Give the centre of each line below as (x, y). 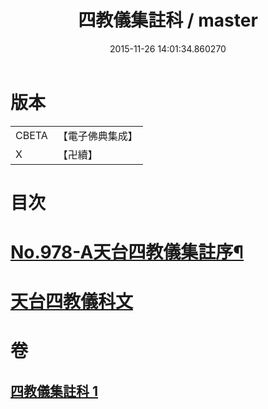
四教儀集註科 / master (168, 20)
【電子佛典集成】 (97, 136)
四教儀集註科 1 (54, 391)
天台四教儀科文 (72, 302)
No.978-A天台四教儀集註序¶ (127, 252)
